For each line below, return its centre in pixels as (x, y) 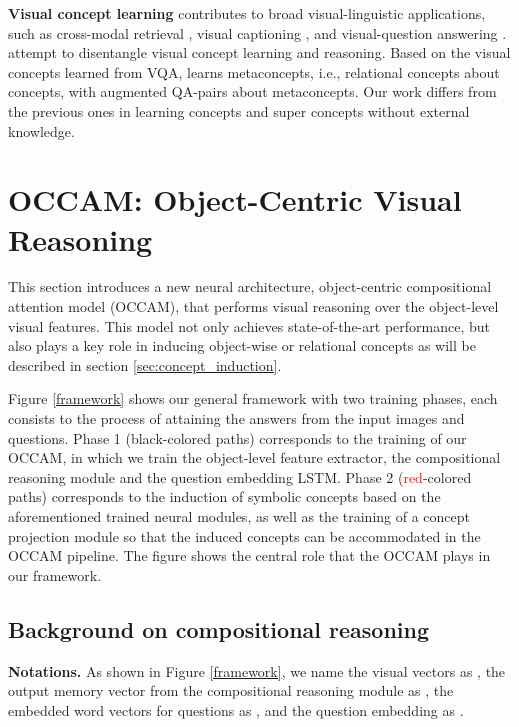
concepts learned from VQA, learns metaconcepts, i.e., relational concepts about (254, 71)
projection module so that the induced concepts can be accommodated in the (244, 535)
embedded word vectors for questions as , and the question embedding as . (236, 709)
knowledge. (41, 130)
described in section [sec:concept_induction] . (145, 364)
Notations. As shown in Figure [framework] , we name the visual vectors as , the (257, 670)
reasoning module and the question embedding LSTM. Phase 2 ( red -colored (240, 476)
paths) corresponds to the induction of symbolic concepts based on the (224, 496)
